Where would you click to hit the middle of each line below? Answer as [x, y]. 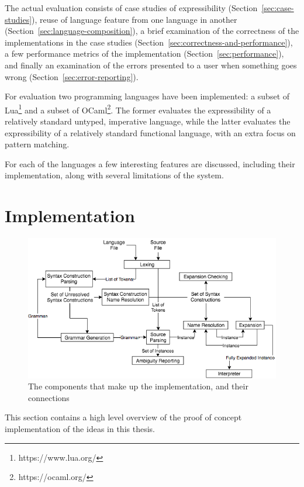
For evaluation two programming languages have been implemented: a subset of [147, 96]
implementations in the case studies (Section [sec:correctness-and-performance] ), [149, 42]
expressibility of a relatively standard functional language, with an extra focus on [150, 132]
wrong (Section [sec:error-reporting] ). [72, 76]
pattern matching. [37, 144]
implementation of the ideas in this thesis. [80, 429]
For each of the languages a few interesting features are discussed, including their [150, 163]
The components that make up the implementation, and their [138, 386]
